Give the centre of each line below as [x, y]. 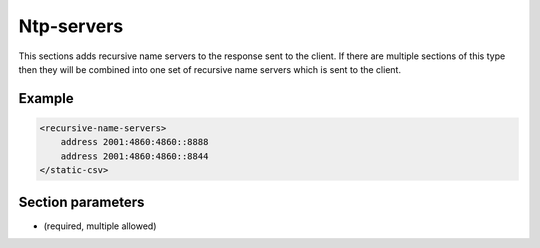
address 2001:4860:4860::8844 [134, 156]
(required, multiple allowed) [100, 226]
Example [46, 98]
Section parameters [81, 201]
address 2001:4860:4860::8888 [134, 142]
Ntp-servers [71, 26]
